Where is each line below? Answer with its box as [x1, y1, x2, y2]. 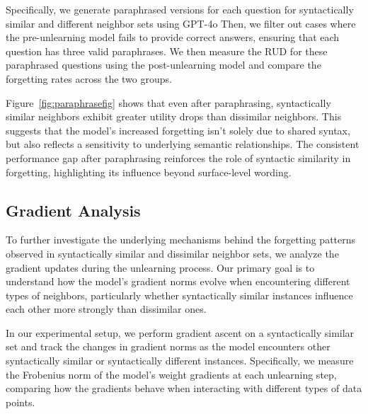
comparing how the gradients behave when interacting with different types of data [6, 381, 362, 396]
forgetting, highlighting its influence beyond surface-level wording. [6, 164, 292, 179]
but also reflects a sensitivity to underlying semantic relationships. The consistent [6, 137, 360, 151]
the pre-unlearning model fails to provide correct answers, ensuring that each [6, 30, 340, 45]
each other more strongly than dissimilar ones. [6, 301, 207, 316]
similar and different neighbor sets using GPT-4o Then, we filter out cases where [6, 16, 356, 30]
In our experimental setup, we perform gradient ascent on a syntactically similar [6, 325, 355, 340]
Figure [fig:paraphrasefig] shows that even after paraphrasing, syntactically [6, 95, 331, 110]
